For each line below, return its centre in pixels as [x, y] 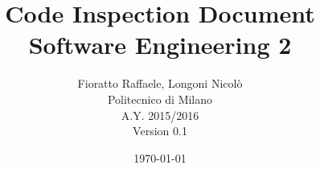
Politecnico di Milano [160, 99]
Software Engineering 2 [160, 45]
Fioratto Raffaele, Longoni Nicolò [160, 83]
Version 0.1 [160, 131]
